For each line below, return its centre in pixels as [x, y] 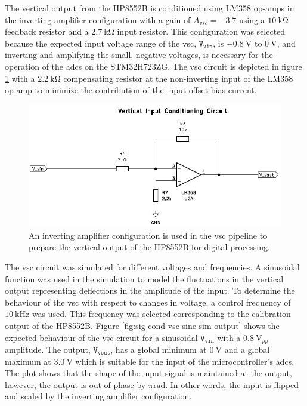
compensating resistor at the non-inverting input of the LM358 [178, 78]
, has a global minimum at [159, 349]
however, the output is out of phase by [75, 384]
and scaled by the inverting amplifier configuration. [98, 396]
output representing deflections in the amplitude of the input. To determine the [150, 290]
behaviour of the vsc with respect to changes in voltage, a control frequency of [148, 302]
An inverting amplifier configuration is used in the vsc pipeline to [148, 235]
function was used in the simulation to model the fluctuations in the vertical [144, 279]
